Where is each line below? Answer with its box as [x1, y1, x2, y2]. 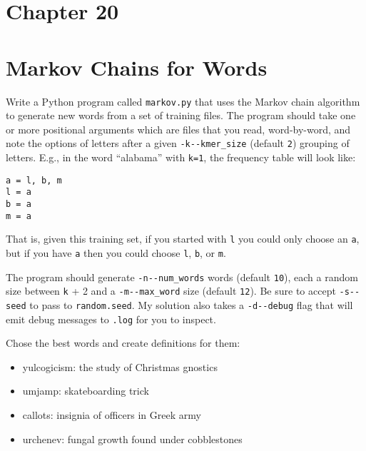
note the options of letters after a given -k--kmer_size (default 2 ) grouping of [6, 136, 350, 151]
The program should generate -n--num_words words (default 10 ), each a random [6, 269, 358, 284]
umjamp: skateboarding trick [22, 383, 149, 398]
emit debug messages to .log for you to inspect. [6, 311, 216, 326]
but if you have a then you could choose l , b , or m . [6, 245, 226, 260]
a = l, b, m [6, 175, 62, 186]
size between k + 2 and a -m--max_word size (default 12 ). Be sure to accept [6, 283, 336, 298]
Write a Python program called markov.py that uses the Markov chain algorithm [6, 93, 360, 108]
